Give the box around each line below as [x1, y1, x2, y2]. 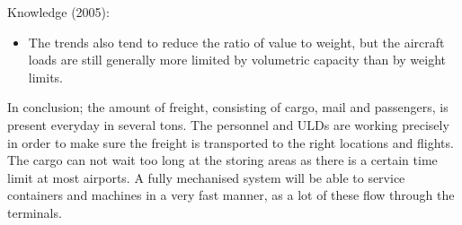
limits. [28, 67, 63, 86]
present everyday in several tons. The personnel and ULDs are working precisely [7, 115, 449, 134]
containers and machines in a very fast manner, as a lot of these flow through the [7, 186, 455, 204]
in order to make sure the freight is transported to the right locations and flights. [7, 133, 454, 151]
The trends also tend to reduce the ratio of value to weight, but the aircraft [28, 32, 445, 51]
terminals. [7, 203, 62, 221]
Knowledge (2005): [7, 3, 110, 21]
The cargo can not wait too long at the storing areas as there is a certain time [7, 151, 438, 169]
